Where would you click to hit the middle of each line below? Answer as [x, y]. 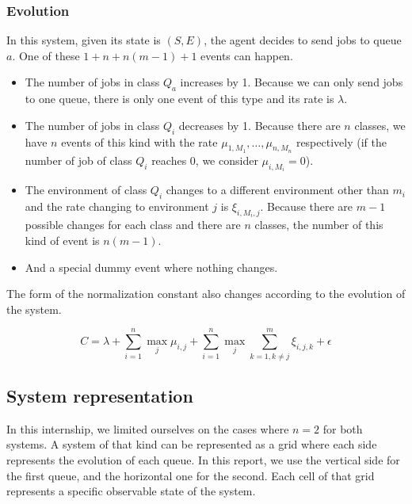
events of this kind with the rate [139, 141]
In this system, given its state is [84, 40]
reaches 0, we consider [205, 160]
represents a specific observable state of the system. [131, 491]
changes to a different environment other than [277, 190]
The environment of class [86, 190]
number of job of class [78, 160]
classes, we [380, 125]
